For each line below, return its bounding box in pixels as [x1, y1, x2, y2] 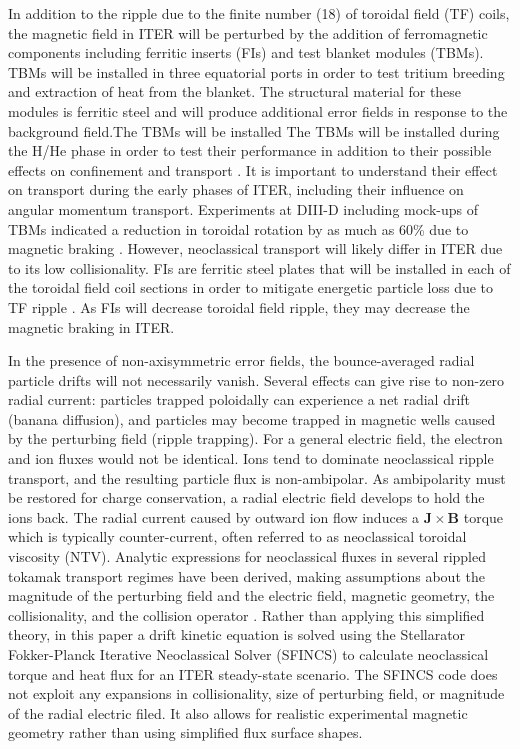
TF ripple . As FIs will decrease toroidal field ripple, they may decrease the [8, 296, 470, 317]
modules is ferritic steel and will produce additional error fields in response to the [8, 100, 508, 121]
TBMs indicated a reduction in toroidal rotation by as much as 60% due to [8, 218, 469, 239]
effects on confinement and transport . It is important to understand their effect [8, 159, 498, 180]
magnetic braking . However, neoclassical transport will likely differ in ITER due [8, 238, 503, 259]
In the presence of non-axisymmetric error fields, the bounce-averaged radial [8, 350, 475, 371]
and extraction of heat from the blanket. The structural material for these [8, 81, 462, 102]
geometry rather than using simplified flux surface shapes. [8, 722, 363, 743]
